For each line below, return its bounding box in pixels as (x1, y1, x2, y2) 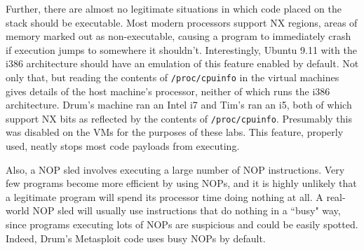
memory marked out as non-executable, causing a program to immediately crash (6, 29, 351, 43)
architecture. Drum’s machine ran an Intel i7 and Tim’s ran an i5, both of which (6, 97, 352, 112)
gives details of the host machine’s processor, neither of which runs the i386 (6, 83, 330, 98)
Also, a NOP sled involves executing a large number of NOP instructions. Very (6, 162, 345, 176)
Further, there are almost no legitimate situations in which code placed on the (6, 1, 342, 15)
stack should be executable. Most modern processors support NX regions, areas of (6, 15, 358, 29)
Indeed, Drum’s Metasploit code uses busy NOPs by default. (6, 230, 266, 245)
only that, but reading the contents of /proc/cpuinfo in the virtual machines (6, 69, 339, 84)
